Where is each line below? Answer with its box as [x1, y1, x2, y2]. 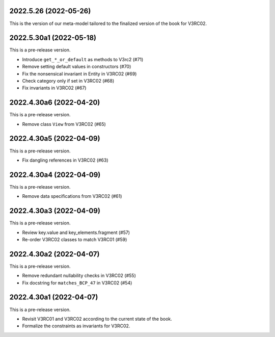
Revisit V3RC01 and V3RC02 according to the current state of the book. [22, 316, 173, 322]
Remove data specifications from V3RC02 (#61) [22, 193, 122, 199]
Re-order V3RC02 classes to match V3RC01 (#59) [22, 236, 127, 242]
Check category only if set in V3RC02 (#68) [22, 77, 115, 84]
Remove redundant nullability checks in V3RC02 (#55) [22, 273, 136, 279]
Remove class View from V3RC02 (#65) [22, 121, 106, 127]
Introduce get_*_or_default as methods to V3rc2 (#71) [22, 56, 144, 62]
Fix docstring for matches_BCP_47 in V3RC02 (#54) [22, 279, 132, 286]
